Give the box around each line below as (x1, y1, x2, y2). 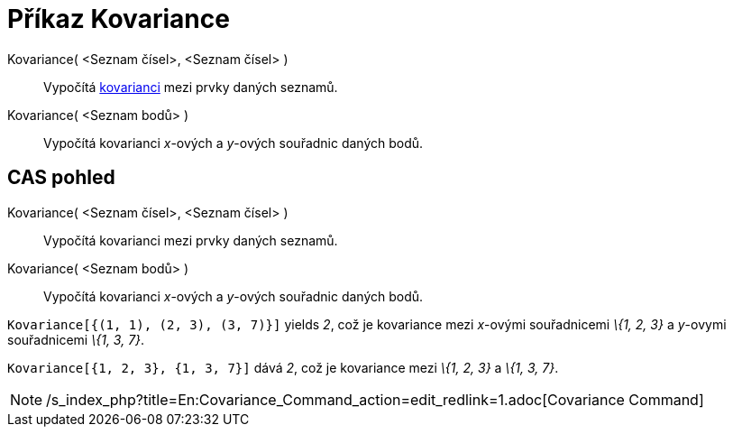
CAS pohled (7, 166, 115, 189)
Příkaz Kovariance (7, 4, 230, 34)
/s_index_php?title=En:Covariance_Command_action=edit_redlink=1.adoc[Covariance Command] (46, 390, 704, 409)
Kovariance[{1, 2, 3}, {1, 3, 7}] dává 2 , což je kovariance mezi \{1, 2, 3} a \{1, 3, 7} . (7, 359, 559, 375)
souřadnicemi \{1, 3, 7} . (7, 331, 145, 347)
